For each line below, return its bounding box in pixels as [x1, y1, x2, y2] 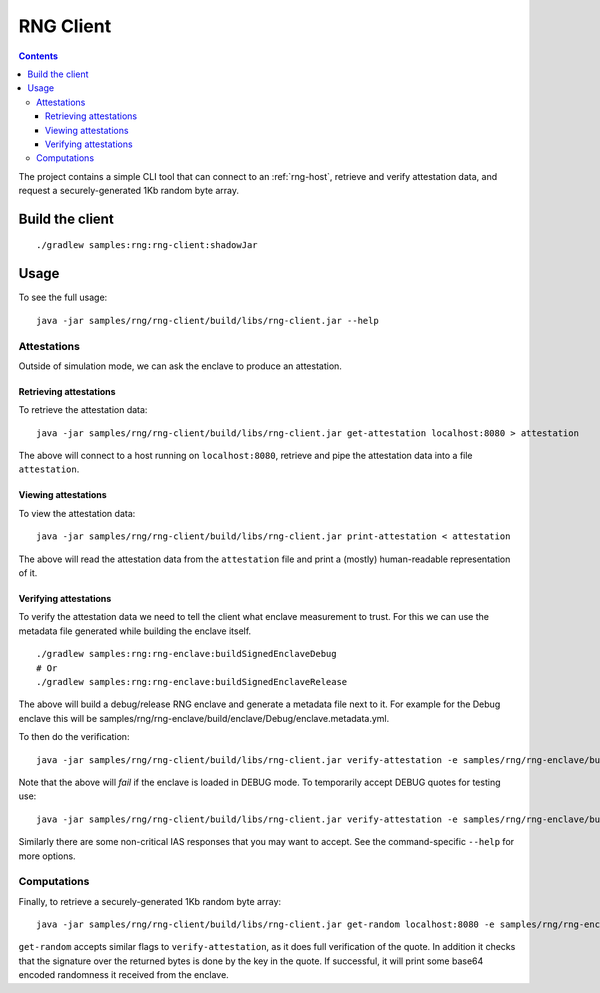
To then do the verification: [18, 731, 130, 743]
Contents [18, 50, 59, 62]
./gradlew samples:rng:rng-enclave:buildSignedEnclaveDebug [36, 648, 337, 660]
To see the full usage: [18, 291, 108, 304]
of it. [18, 567, 38, 579]
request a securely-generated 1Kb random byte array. [18, 185, 240, 197]
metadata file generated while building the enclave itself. [18, 625, 252, 637]
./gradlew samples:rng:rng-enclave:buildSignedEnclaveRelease [36, 676, 348, 687]
